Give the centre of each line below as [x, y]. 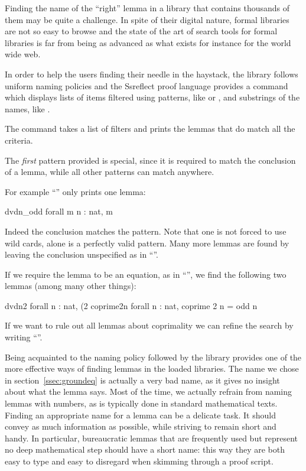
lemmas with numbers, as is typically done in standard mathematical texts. [141, 403]
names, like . [27, 108]
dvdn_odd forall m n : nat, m [59, 211]
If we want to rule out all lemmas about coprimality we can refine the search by [149, 325]
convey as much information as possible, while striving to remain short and [141, 426]
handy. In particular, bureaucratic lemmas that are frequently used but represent [152, 438]
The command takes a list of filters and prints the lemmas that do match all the [150, 129]
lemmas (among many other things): [71, 286]
